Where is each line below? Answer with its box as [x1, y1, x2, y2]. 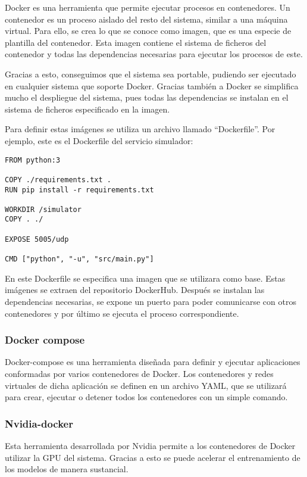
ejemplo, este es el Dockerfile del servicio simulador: [5, 134, 193, 146]
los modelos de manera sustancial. [5, 463, 129, 475]
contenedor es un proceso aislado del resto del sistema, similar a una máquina [5, 13, 288, 25]
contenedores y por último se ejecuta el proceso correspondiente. [5, 307, 239, 319]
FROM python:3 [5, 155, 61, 164]
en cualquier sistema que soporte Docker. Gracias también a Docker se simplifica [5, 79, 299, 92]
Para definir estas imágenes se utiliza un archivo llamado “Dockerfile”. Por [5, 123, 275, 135]
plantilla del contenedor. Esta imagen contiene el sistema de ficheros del [5, 36, 267, 48]
